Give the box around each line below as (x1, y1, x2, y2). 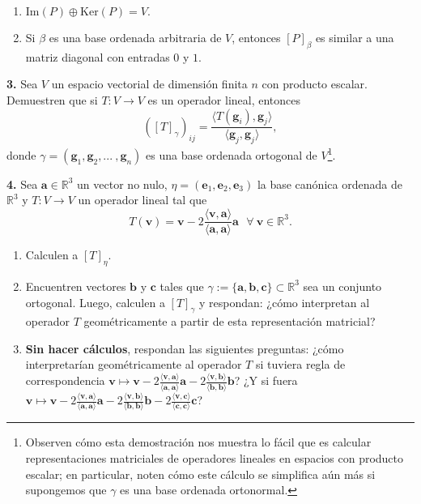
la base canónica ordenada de (257, 175, 402, 192)
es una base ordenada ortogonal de (146, 146, 317, 163)
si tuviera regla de (255, 356, 346, 373)
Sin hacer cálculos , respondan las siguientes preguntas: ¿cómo (25, 340, 344, 357)
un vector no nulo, (77, 175, 168, 192)
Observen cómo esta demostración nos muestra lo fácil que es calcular (25, 434, 372, 451)
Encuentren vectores (25, 277, 126, 294)
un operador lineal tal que (78, 191, 207, 208)
